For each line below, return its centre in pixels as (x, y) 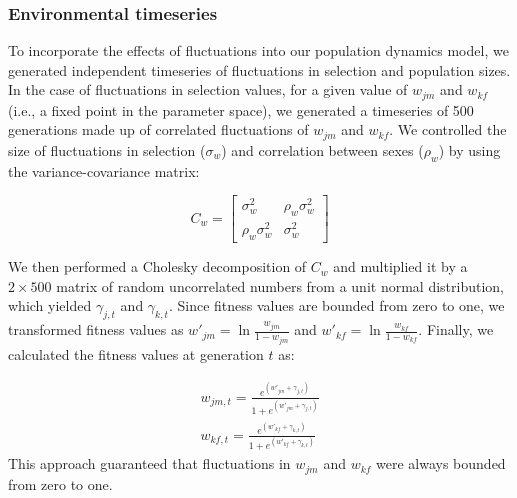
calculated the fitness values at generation (136, 353)
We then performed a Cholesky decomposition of (157, 266)
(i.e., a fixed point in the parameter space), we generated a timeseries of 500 (241, 109)
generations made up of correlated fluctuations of (158, 129)
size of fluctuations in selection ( (107, 149)
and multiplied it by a (400, 266)
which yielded (50, 305)
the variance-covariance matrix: (104, 170)
